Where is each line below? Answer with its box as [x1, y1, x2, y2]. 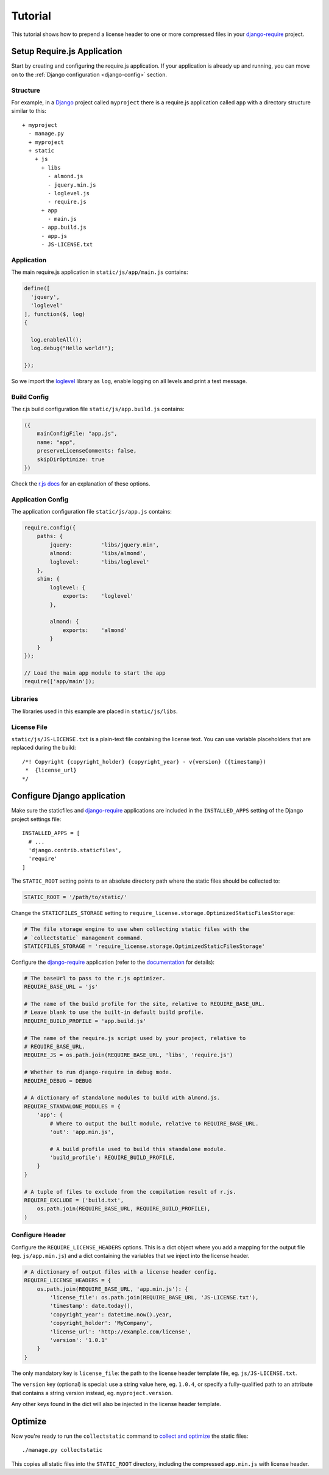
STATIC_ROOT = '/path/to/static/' [24, 894, 127, 901]
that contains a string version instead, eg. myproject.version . [11, 1389, 173, 1396]
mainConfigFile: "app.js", [37, 430, 118, 437]
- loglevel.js [48, 190, 90, 196]
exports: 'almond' [62, 626, 127, 634]
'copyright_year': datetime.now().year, [49, 1311, 172, 1318]
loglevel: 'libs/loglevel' [49, 558, 150, 565]
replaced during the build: [11, 744, 76, 752]
